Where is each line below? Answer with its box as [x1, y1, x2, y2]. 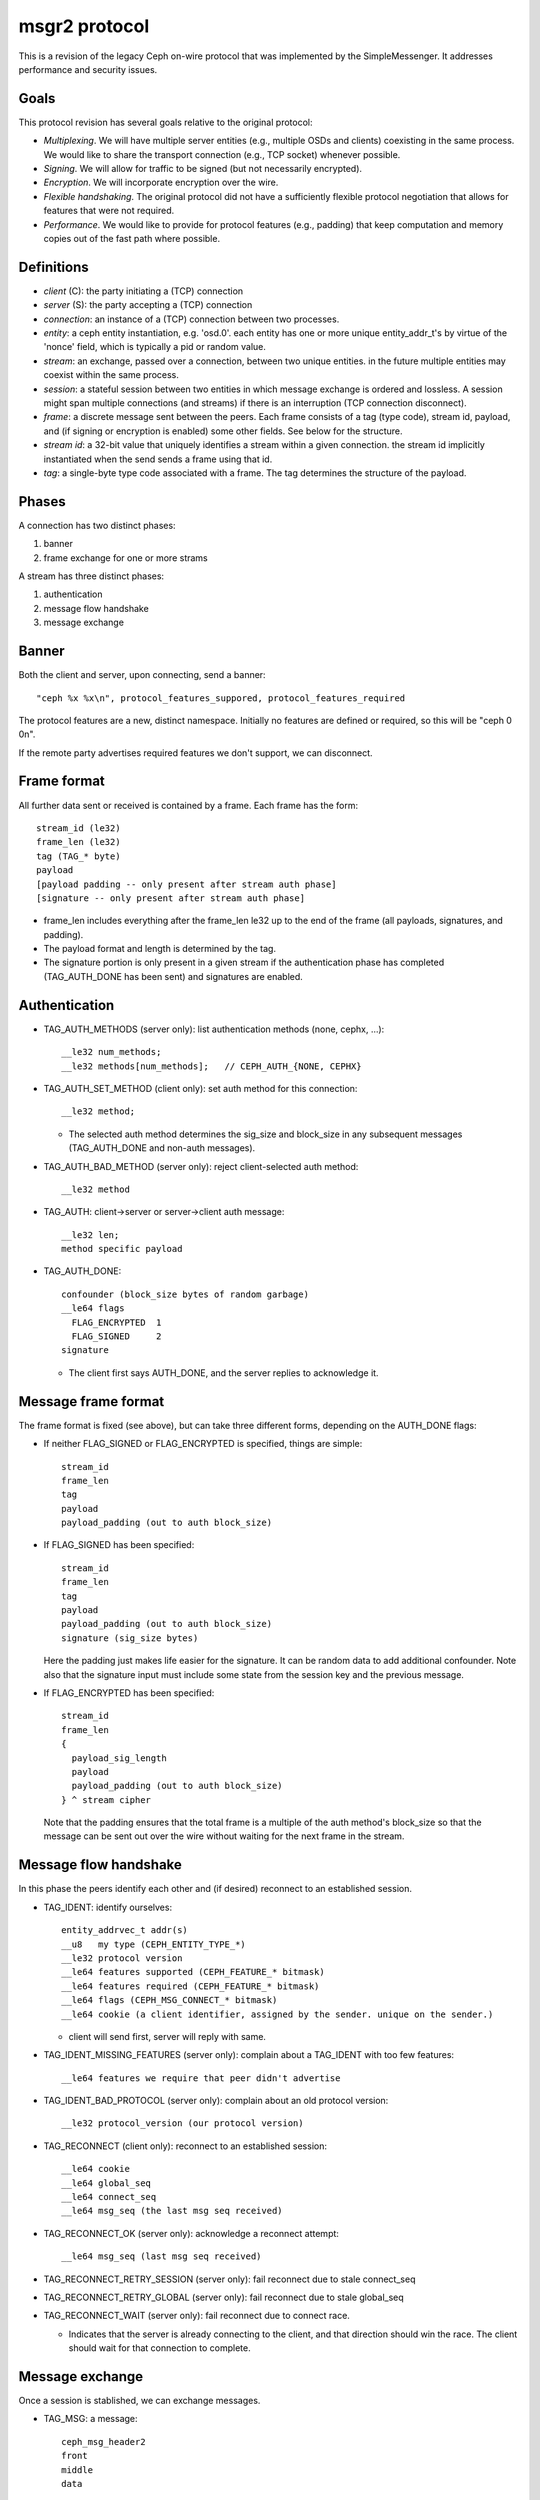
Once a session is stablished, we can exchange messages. [18, 2395, 261, 2407]
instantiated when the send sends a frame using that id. [43, 453, 273, 465]
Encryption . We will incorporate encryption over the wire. [43, 176, 279, 189]
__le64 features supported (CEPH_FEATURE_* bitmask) [61, 1966, 325, 1978]
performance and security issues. [18, 63, 158, 75]
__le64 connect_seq [61, 2191, 157, 2203]
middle [61, 2464, 94, 2475]
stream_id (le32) [36, 822, 121, 834]
